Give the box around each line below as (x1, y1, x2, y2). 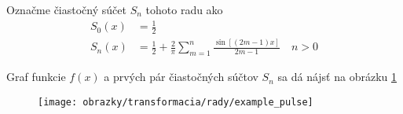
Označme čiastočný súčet (6, 2, 126, 17)
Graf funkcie (6, 68, 66, 85)
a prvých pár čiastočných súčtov (104, 68, 258, 85)
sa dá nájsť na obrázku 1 (277, 68, 397, 85)
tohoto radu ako (145, 2, 223, 17)
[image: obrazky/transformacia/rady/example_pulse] (38, 96, 313, 108)
